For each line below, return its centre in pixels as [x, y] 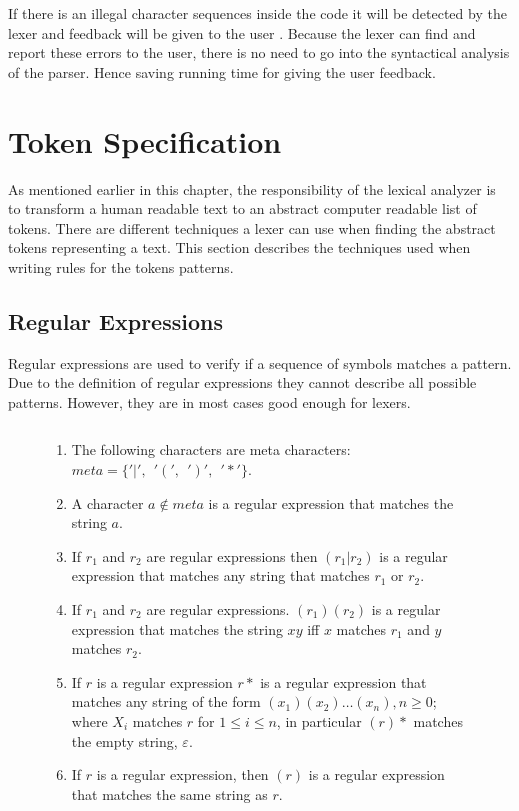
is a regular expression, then [182, 774]
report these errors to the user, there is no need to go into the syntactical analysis [259, 52]
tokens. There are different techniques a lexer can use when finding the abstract [252, 227]
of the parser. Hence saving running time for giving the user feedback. [222, 71]
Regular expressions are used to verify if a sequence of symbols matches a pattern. [260, 362]
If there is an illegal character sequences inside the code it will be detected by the [257, 13]
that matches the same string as [169, 793]
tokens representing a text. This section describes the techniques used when [239, 247]
